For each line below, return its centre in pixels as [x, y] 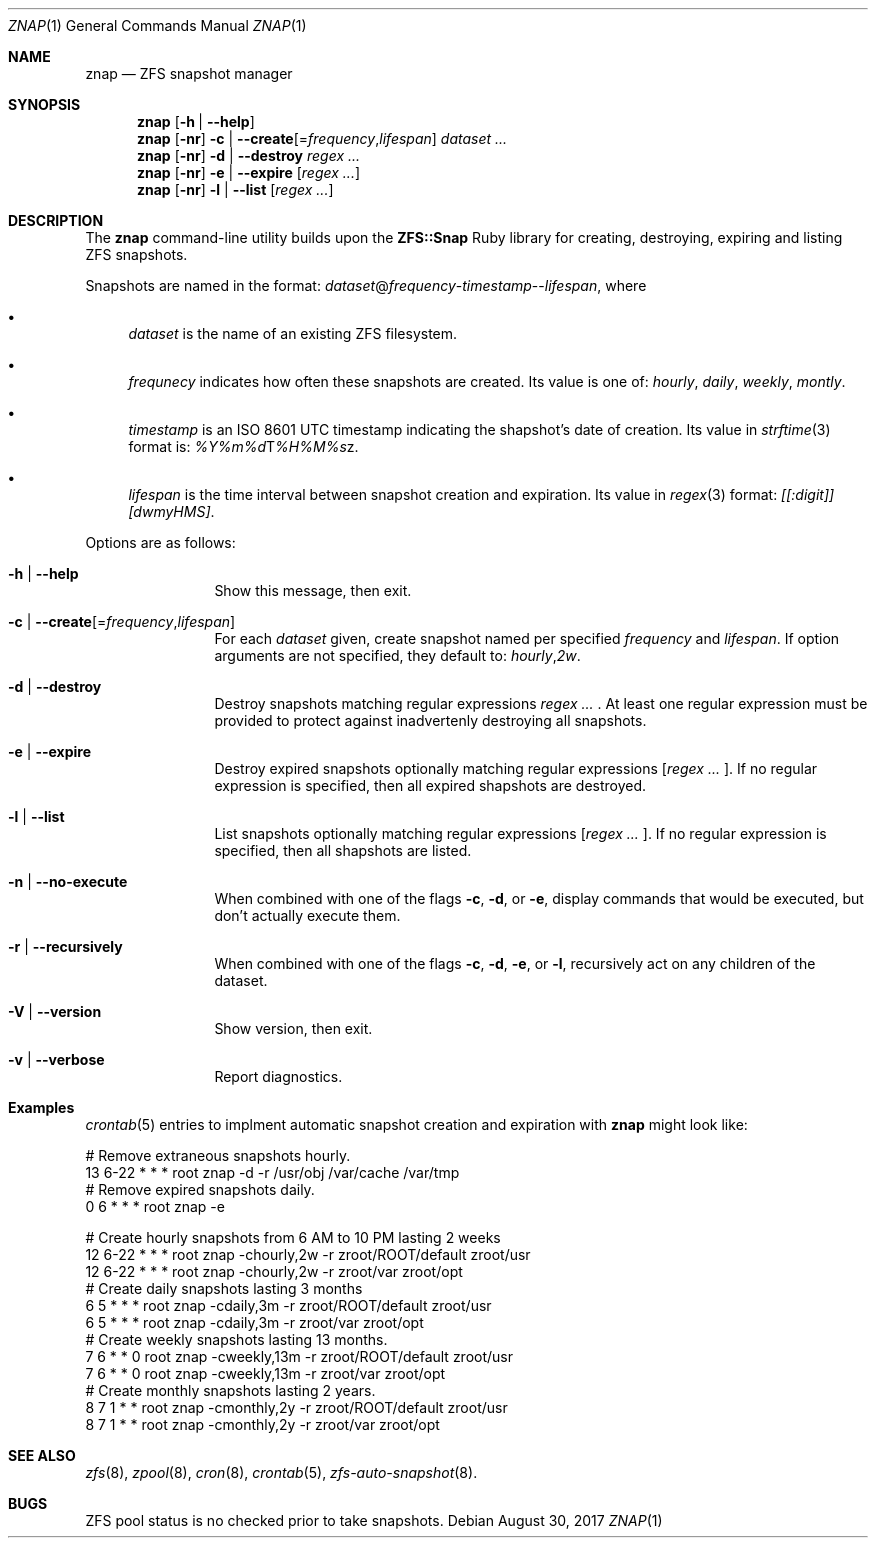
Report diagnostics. [278, 1076]
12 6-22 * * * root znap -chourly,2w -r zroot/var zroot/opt [274, 1271]
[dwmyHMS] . [171, 511]
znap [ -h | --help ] [196, 121]
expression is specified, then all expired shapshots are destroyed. [430, 785]
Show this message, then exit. [313, 590]
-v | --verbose [56, 1059]
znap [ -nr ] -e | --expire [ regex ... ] [249, 172]
